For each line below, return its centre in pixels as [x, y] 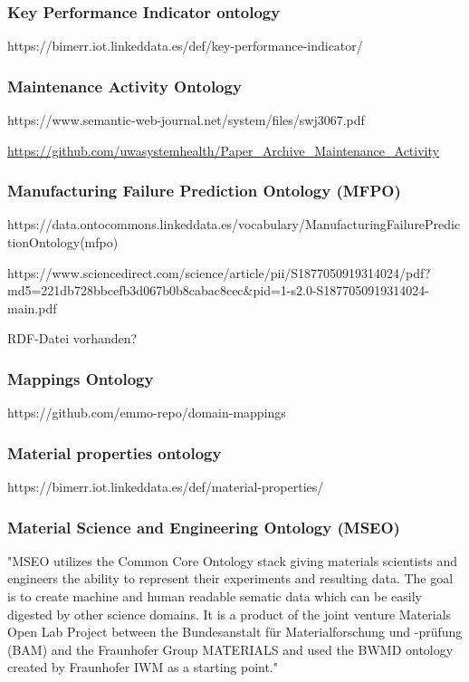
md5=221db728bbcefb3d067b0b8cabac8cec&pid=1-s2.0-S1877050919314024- [219, 290]
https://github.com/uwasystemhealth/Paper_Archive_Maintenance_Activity [223, 150]
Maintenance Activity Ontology [124, 86]
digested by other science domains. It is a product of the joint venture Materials [230, 614]
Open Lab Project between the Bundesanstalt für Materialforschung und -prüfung [235, 632]
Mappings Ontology [81, 378]
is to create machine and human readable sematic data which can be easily [215, 596]
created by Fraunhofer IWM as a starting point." [143, 667]
